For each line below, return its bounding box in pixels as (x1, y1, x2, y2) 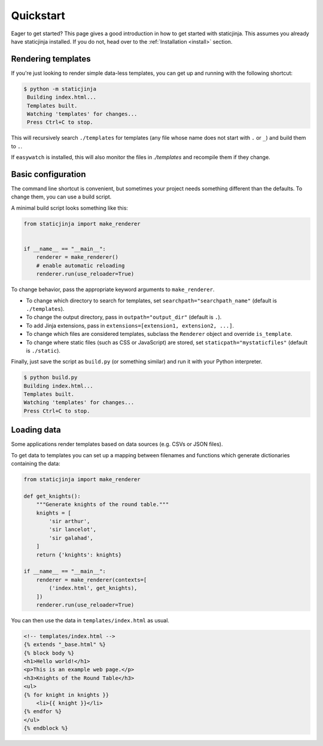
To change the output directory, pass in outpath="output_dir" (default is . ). (26, 314, 222, 321)
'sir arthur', (48, 518, 90, 525)
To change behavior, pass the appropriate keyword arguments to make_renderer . (11, 286, 215, 293)
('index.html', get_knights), (48, 585, 138, 592)
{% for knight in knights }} (23, 691, 109, 698)
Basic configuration (11, 169, 86, 179)
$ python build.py (23, 374, 78, 381)
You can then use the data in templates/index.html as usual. (11, 616, 170, 624)
